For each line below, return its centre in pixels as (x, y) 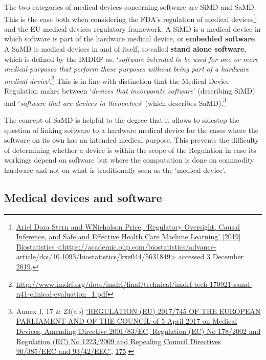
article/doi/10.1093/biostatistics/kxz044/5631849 (93, 256)
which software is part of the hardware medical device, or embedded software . (131, 39)
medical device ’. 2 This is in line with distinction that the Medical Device (117, 80)
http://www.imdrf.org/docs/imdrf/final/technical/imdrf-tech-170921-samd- (134, 284)
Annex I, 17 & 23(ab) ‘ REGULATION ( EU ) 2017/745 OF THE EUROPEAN (138, 311)
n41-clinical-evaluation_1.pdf (62, 294)
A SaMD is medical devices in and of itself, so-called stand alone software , (125, 49)
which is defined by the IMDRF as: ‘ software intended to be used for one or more (131, 59)
